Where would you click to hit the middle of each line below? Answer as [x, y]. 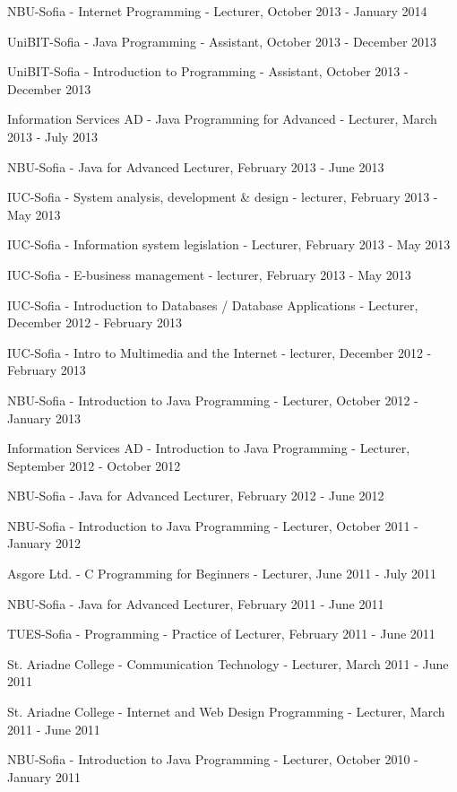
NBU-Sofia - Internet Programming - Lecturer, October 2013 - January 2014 [217, 11]
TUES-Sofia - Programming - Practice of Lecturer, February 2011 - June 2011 [221, 634]
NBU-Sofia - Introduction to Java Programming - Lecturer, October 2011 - [213, 525]
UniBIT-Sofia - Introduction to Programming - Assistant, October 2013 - [208, 71]
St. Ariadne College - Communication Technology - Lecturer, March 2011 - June [228, 663]
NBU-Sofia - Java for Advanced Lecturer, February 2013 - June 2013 [196, 166]
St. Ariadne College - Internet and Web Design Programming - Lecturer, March [226, 712]
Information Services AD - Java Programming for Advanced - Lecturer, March [222, 119]
